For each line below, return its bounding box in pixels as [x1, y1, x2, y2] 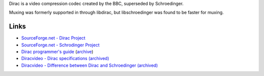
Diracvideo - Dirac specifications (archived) [21, 56, 110, 61]
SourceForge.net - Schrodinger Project [21, 42, 100, 48]
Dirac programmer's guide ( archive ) [21, 49, 94, 55]
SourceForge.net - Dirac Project [21, 35, 86, 41]
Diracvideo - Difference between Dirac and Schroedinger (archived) [21, 62, 158, 68]
